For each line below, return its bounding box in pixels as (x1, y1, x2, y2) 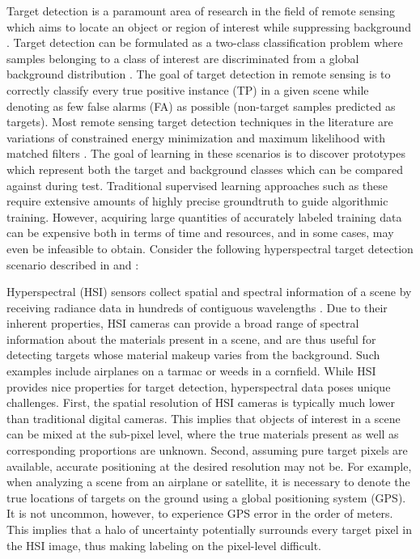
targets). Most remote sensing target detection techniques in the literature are (6, 113, 393, 130)
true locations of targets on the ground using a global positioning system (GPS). (6, 489, 406, 506)
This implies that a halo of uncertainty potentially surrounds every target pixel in (6, 521, 413, 537)
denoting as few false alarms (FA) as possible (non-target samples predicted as (6, 97, 396, 114)
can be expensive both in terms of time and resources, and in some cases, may (6, 224, 394, 241)
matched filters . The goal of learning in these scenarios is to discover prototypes (6, 145, 406, 162)
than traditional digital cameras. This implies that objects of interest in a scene (6, 409, 401, 426)
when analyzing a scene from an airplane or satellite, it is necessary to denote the (6, 473, 410, 490)
